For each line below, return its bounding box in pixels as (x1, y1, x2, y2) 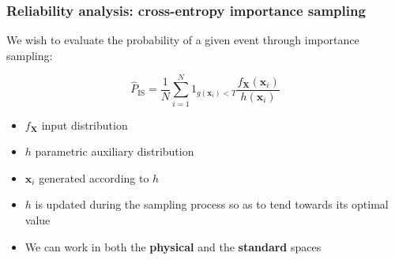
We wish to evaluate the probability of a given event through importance (6, 32, 359, 48)
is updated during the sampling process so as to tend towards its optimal (35, 196, 389, 213)
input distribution (41, 116, 128, 133)
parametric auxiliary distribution (35, 143, 194, 160)
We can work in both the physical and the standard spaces (24, 238, 322, 254)
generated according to (39, 169, 149, 186)
